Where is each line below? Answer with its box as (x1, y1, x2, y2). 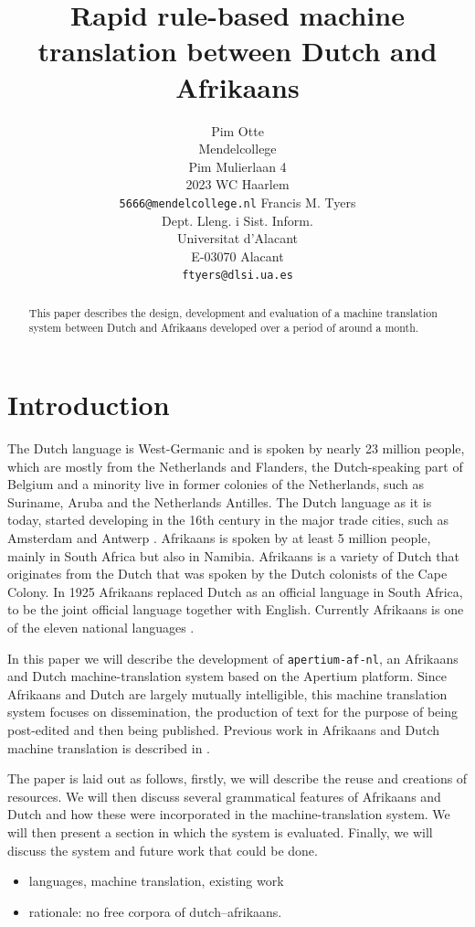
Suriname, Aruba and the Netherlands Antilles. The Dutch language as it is (7, 492, 432, 511)
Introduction (7, 386, 170, 423)
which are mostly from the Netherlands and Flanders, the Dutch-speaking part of (7, 456, 463, 475)
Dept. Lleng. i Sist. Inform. (162, 210, 313, 229)
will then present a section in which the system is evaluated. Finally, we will (7, 822, 433, 841)
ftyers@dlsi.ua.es (182, 269, 293, 282)
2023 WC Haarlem (185, 175, 290, 194)
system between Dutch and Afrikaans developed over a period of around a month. (28, 320, 419, 336)
